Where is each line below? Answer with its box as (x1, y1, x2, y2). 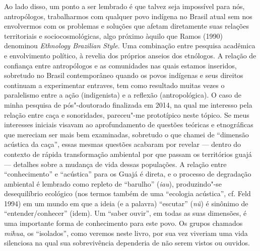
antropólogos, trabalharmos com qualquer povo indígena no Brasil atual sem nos (4, 11, 252, 21)
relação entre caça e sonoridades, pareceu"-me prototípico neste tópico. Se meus (4, 109, 249, 120)
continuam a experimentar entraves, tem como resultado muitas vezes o (4, 79, 225, 90)
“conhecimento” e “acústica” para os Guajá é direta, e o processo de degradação (4, 169, 251, 179)
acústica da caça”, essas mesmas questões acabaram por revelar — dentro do (4, 139, 241, 149)
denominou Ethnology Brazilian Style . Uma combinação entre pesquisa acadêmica (4, 40, 255, 51)
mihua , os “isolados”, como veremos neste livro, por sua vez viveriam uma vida (4, 227, 248, 238)
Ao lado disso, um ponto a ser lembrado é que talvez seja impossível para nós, (4, 1, 245, 11)
